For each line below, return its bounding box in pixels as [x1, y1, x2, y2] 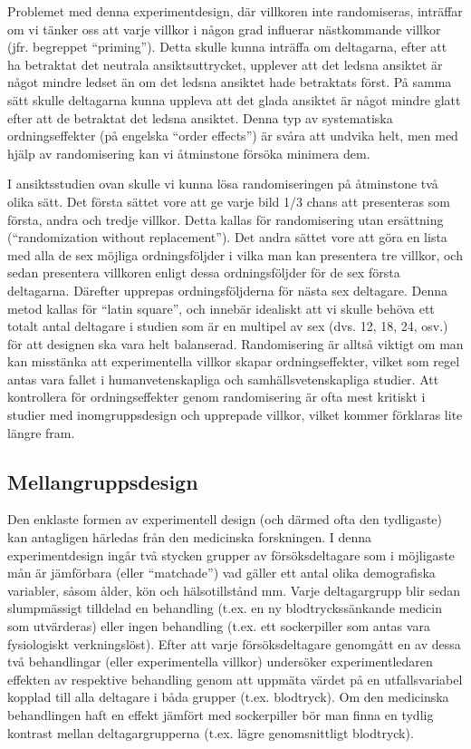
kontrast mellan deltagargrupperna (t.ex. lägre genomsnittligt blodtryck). [7, 723, 414, 742]
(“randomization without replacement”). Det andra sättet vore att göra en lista [7, 228, 447, 247]
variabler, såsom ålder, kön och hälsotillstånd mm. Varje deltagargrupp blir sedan [7, 580, 461, 599]
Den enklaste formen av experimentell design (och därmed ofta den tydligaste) [7, 510, 443, 529]
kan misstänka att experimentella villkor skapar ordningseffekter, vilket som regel [7, 352, 460, 371]
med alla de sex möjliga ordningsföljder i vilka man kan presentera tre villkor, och [7, 245, 463, 264]
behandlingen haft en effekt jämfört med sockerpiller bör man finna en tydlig [7, 705, 434, 724]
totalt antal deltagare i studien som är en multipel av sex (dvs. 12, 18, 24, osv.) [7, 316, 448, 336]
